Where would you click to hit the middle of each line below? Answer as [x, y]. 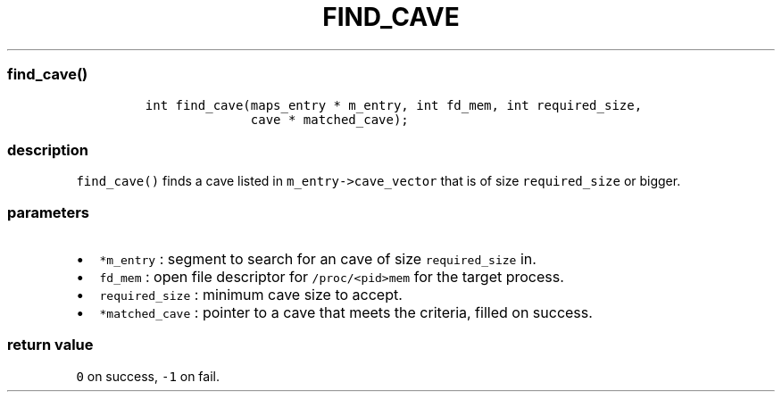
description [48, 150]
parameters [48, 212]
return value [50, 345]
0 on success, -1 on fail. [148, 376]
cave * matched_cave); [329, 119]
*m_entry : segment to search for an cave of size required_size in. [318, 259]
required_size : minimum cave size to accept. [251, 295]
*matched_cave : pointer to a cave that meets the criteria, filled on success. [346, 312]
